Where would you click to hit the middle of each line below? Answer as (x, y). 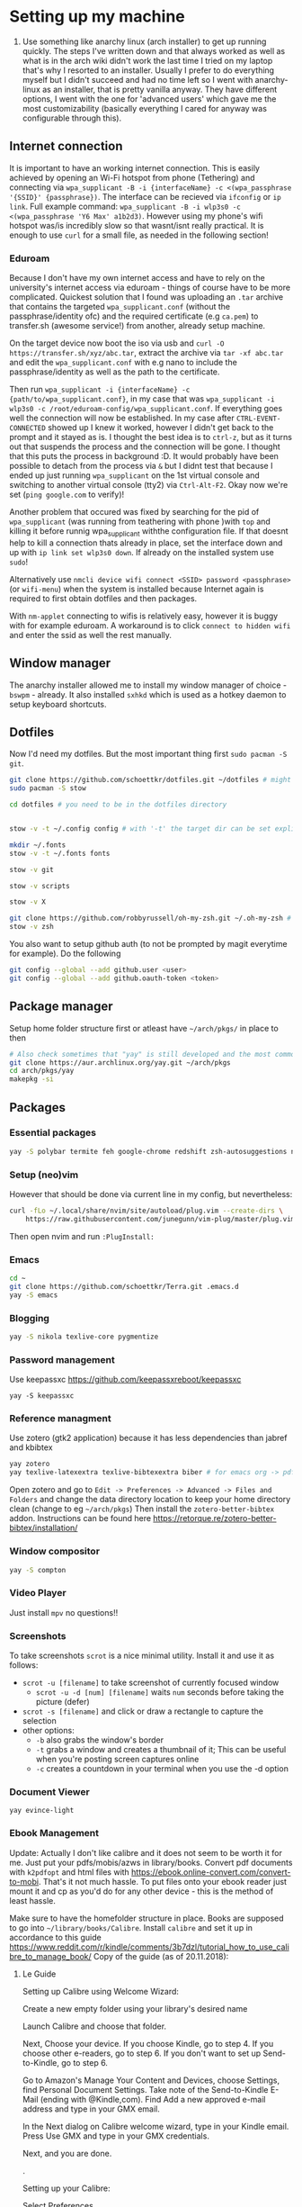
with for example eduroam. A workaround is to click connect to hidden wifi (150, 625)
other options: (48, 1730)
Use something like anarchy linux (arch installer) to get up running (144, 41)
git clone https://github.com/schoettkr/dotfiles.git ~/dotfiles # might (151, 780)
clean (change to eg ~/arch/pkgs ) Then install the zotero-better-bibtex (142, 1509)
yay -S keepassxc (42, 1396)
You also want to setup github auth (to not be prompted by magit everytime (148, 944)
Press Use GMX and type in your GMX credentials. (115, 2136)
